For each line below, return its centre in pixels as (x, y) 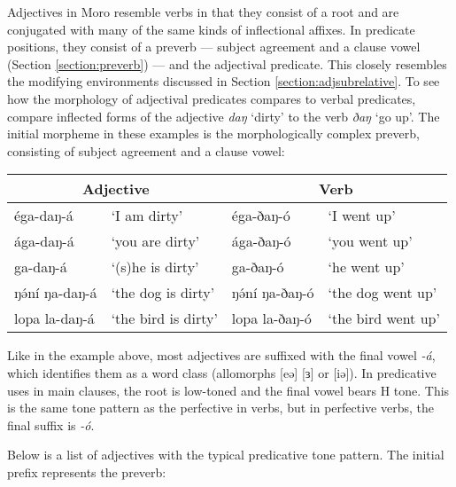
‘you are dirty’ (155, 241)
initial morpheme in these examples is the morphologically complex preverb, (213, 134)
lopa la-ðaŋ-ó (271, 318)
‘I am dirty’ (147, 216)
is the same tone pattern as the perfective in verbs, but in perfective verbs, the (220, 408)
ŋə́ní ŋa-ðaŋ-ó (273, 293)
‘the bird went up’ (384, 318)
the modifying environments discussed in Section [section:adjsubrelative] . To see (224, 81)
